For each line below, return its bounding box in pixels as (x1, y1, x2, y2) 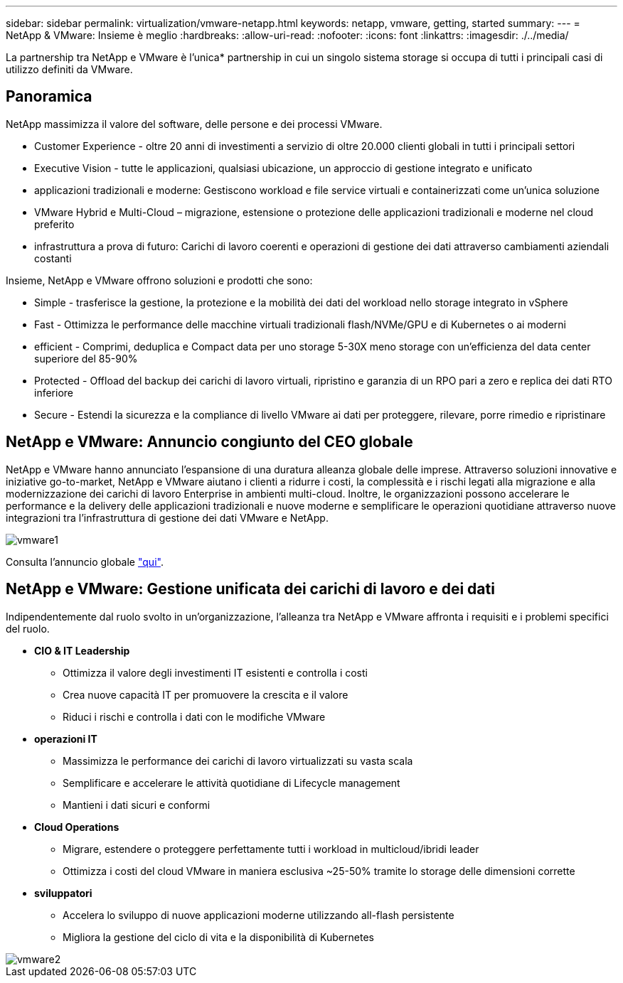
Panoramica (6, 87, 92, 106)
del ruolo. (6, 622, 50, 635)
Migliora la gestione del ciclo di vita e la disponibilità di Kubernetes (63, 930, 374, 943)
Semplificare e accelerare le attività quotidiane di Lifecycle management (63, 776, 400, 789)
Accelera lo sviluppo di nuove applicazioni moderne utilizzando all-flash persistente (63, 908, 454, 921)
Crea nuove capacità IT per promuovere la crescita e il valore (63, 688, 348, 701)
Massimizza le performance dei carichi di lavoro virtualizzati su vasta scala (63, 754, 413, 767)
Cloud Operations (34, 820, 119, 833)
